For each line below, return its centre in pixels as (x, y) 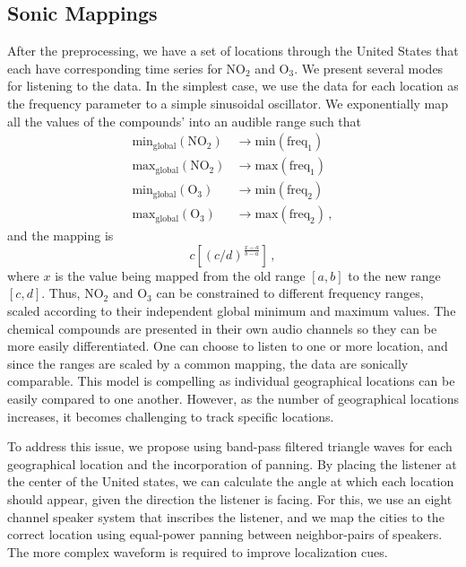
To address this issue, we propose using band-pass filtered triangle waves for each (230, 446)
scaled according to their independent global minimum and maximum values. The (232, 311)
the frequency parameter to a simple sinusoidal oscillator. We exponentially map (228, 103)
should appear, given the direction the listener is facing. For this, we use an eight (230, 499)
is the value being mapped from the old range (180, 275)
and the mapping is (60, 236)
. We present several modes (369, 68)
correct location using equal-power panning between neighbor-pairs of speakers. (225, 534)
